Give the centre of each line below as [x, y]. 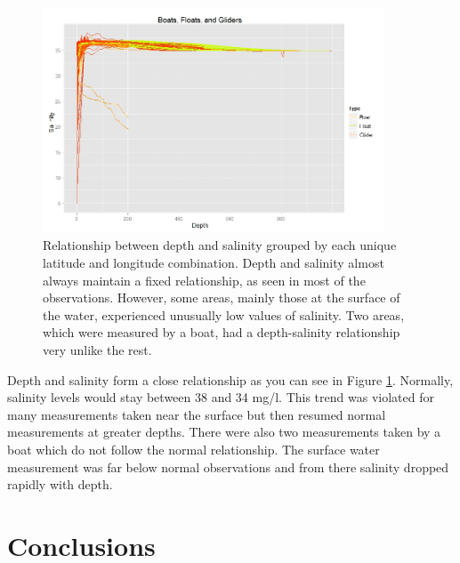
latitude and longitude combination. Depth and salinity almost [214, 263]
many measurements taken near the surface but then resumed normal [197, 414]
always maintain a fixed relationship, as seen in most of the [204, 280]
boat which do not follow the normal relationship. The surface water [194, 449]
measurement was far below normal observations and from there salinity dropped [228, 466]
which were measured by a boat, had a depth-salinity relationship [222, 332]
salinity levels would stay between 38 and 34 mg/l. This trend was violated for [221, 397]
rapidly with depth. [60, 484]
